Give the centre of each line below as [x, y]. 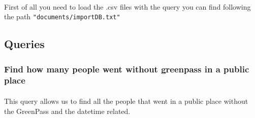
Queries [24, 44]
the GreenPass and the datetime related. [67, 111]
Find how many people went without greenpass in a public [127, 69]
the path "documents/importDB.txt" [62, 16]
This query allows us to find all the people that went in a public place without [126, 101]
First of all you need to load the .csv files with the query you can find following [127, 6]
